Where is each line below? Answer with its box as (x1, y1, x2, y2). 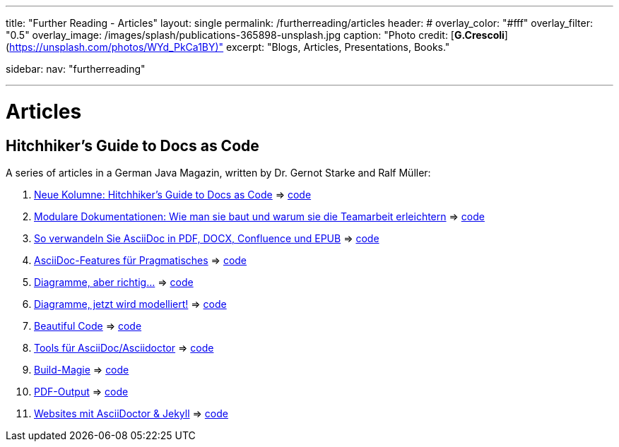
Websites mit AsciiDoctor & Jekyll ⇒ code (34, 407, 228, 419)
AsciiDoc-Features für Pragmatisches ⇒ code (34, 254, 247, 266)
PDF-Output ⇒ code (34, 385, 129, 398)
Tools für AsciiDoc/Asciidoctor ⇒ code (34, 341, 214, 354)
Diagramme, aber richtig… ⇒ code (34, 275, 194, 288)
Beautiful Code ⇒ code (34, 319, 142, 332)
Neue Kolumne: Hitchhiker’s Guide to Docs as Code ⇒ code (34, 188, 312, 201)
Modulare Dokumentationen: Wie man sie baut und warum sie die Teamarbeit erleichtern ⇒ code (34, 210, 485, 222)
